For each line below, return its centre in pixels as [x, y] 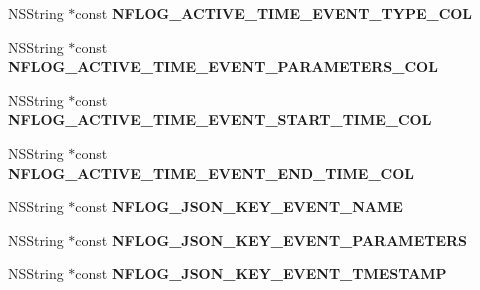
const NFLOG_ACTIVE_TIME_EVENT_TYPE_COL [274, 13]
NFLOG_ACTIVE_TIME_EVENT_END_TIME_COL [211, 172]
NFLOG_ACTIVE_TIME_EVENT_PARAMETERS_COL [223, 66]
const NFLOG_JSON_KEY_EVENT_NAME [239, 206]
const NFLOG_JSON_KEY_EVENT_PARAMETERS [271, 239]
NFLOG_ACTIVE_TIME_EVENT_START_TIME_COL [220, 119]
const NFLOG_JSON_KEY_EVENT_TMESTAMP [261, 273]
